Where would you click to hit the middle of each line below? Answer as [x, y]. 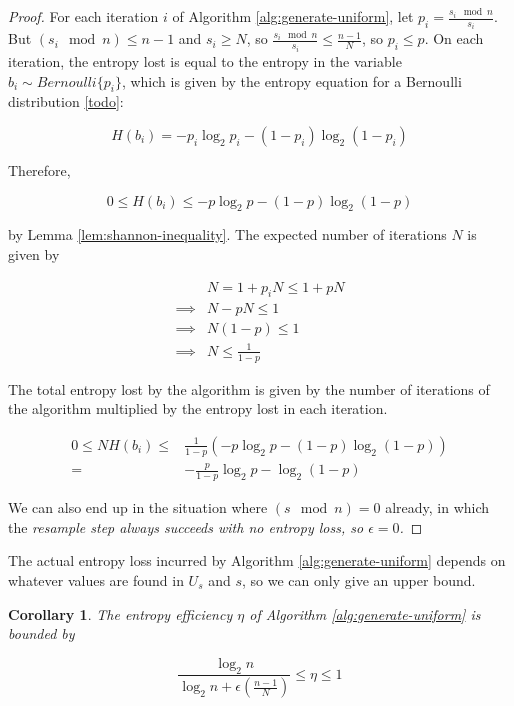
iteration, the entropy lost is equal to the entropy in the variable [205, 60]
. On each [454, 38]
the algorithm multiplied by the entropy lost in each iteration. [198, 408]
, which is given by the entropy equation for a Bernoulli [291, 80]
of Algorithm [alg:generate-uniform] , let [293, 16]
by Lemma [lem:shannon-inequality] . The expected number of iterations [227, 234]
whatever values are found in [96, 579]
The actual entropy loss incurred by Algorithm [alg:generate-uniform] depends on [257, 560]
